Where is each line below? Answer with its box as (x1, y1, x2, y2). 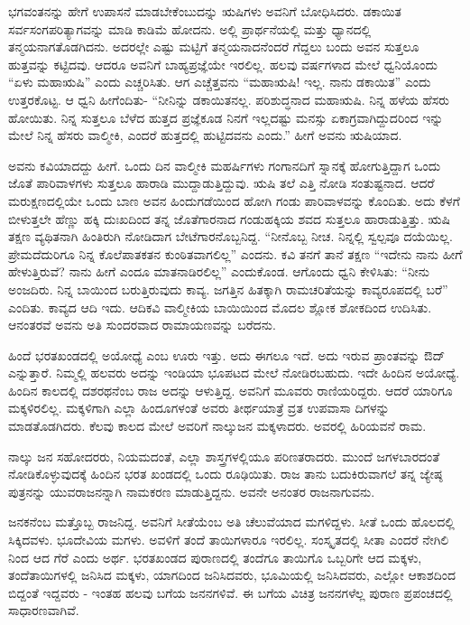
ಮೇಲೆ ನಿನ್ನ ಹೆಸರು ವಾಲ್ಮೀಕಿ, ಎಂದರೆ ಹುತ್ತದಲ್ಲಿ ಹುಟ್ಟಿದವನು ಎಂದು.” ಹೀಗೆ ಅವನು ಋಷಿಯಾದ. (8, 126, 402, 145)
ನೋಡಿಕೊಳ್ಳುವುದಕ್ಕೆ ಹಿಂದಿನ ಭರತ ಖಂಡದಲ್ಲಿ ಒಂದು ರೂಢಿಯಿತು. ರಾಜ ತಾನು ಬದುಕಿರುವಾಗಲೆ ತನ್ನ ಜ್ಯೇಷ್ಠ (8, 464, 443, 483)
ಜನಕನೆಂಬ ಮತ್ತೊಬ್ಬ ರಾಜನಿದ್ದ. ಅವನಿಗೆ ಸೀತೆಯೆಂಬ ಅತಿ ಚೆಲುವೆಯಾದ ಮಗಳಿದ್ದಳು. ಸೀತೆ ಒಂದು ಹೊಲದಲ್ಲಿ (8, 512, 455, 531)
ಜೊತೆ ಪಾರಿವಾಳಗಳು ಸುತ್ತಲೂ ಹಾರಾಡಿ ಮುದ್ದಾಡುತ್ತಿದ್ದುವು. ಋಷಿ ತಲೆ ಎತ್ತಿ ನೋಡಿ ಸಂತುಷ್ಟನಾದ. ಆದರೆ (8, 173, 435, 192)
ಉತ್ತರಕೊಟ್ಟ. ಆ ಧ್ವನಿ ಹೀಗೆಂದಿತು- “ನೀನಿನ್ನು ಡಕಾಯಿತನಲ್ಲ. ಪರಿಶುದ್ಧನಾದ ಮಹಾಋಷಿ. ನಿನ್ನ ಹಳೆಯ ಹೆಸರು (8, 89, 450, 108)
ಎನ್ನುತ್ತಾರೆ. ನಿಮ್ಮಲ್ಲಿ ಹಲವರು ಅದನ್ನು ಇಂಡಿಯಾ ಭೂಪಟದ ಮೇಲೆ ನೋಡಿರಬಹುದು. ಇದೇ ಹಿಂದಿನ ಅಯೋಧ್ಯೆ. (8, 363, 460, 382)
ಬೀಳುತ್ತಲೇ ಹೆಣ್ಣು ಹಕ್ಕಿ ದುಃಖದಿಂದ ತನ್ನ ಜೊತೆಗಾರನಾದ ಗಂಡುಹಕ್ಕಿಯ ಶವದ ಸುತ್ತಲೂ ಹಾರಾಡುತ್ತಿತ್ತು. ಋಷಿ (8, 209, 450, 228)
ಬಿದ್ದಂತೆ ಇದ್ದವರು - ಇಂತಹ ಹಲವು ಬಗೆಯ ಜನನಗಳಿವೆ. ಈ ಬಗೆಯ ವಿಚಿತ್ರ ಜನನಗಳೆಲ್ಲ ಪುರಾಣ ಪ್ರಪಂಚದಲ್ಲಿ (8, 583, 453, 602)
